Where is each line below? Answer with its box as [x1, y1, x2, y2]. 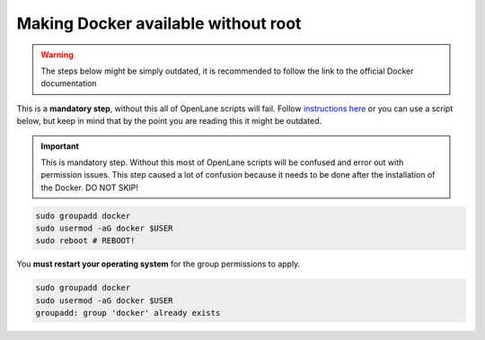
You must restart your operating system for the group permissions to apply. [16, 258, 301, 269]
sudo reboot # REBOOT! [35, 236, 136, 246]
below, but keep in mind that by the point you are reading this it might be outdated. [16, 116, 322, 126]
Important [40, 140, 80, 152]
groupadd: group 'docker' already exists [35, 308, 221, 318]
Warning [40, 49, 74, 60]
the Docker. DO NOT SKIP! [40, 182, 139, 193]
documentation [40, 78, 98, 89]
